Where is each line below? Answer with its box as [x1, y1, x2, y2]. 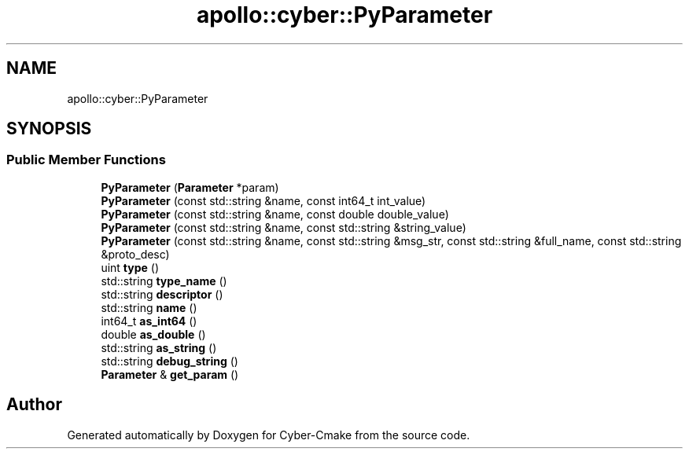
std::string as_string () [101, 340, 217, 354]
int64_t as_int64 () [101, 314, 197, 328]
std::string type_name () [101, 273, 227, 288]
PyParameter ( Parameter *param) [101, 180, 279, 194]
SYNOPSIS [6, 119, 92, 139]
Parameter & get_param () [101, 367, 239, 381]
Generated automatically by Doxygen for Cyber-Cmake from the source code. [67, 427, 470, 442]
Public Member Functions [6, 152, 166, 168]
